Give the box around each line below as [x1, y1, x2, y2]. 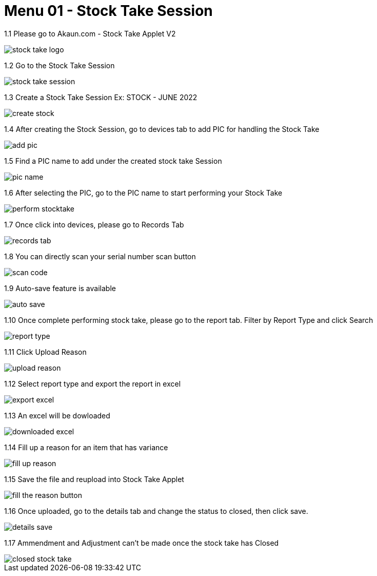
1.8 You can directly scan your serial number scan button [4, 252, 196, 261]
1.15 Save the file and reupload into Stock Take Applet [4, 474, 184, 484]
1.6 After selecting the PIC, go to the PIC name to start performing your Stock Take [4, 188, 283, 197]
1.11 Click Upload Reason [4, 347, 87, 356]
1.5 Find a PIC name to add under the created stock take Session [4, 156, 222, 165]
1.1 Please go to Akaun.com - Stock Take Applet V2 [4, 29, 176, 38]
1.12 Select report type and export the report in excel [4, 379, 181, 388]
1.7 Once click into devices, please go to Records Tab [4, 220, 184, 229]
